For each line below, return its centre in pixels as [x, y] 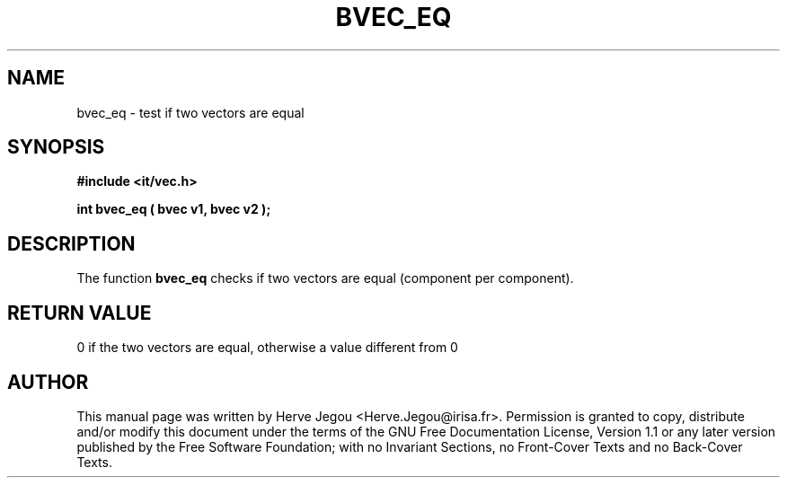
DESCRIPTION [71, 243]
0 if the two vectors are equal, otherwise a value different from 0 [267, 348]
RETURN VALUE [80, 313]
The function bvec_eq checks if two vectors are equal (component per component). [325, 278]
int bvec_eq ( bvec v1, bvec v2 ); [174, 209]
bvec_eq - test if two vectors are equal [190, 112]
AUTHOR [48, 382]
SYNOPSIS [56, 147]
